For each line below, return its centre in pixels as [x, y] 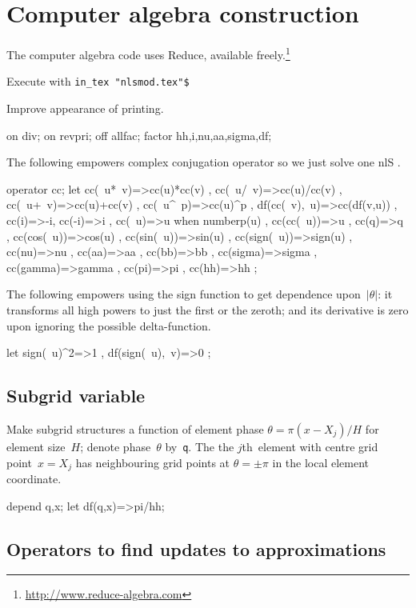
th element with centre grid [310, 446]
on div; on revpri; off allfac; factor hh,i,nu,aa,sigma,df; [139, 135]
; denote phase [116, 446]
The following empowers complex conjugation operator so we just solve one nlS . [204, 162]
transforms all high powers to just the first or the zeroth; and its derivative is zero [208, 309]
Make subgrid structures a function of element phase [135, 428]
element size [36, 446]
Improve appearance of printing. [85, 108]
